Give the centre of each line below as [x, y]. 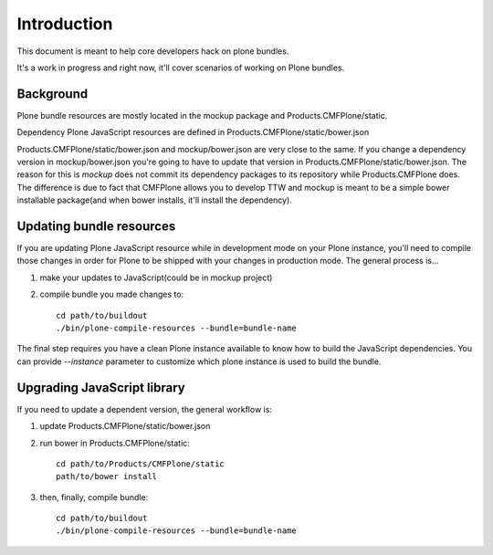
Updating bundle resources [96, 226]
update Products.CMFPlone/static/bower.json [125, 426]
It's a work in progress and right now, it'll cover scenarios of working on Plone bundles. [181, 68]
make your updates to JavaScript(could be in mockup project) [156, 277]
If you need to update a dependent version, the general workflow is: [145, 409]
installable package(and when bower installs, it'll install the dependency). [154, 200]
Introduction [65, 24]
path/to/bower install [107, 476]
